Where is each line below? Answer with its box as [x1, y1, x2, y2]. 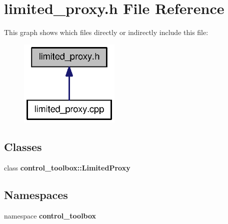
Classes [4, 139, 42, 154]
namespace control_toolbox [4, 210, 96, 220]
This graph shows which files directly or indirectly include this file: [4, 27, 208, 37]
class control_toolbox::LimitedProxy [4, 162, 130, 173]
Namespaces [4, 187, 68, 202]
